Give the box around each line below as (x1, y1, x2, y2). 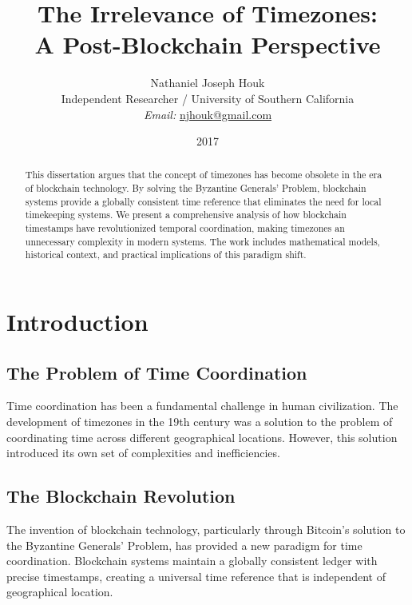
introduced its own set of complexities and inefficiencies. (6, 444, 280, 461)
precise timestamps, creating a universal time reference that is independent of (6, 567, 386, 584)
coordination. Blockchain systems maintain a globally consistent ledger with (6, 552, 378, 569)
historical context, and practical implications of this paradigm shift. (25, 248, 307, 261)
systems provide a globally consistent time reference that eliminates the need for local (25, 194, 382, 208)
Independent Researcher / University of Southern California (61, 90, 355, 106)
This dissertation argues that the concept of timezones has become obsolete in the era (25, 168, 382, 181)
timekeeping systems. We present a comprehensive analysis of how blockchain (25, 208, 347, 221)
